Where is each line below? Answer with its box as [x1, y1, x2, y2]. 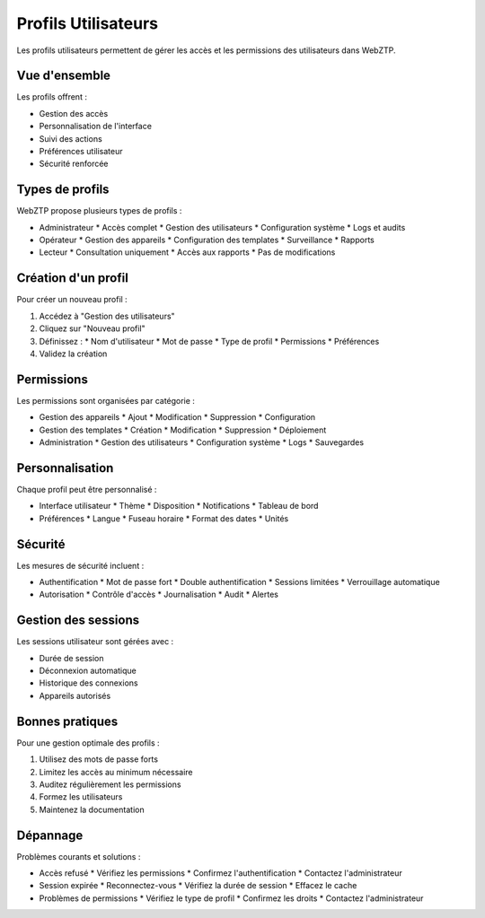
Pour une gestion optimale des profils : [16, 737, 161, 748]
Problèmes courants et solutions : [16, 851, 141, 861]
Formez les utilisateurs [39, 791, 123, 802]
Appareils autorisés [39, 690, 111, 701]
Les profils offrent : [16, 92, 87, 102]
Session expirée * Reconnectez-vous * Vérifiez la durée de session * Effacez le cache [39, 880, 357, 891]
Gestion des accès [39, 108, 109, 118]
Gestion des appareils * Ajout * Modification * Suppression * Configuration [39, 412, 316, 423]
